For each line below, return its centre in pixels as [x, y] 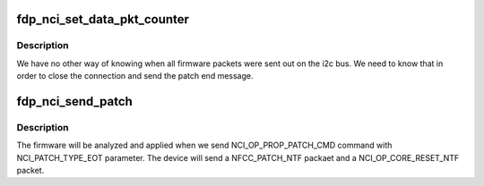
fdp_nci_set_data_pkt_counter [103, 19]
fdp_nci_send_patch [75, 101]
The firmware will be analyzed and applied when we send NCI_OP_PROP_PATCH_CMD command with [204, 145]
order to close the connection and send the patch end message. [135, 76]
